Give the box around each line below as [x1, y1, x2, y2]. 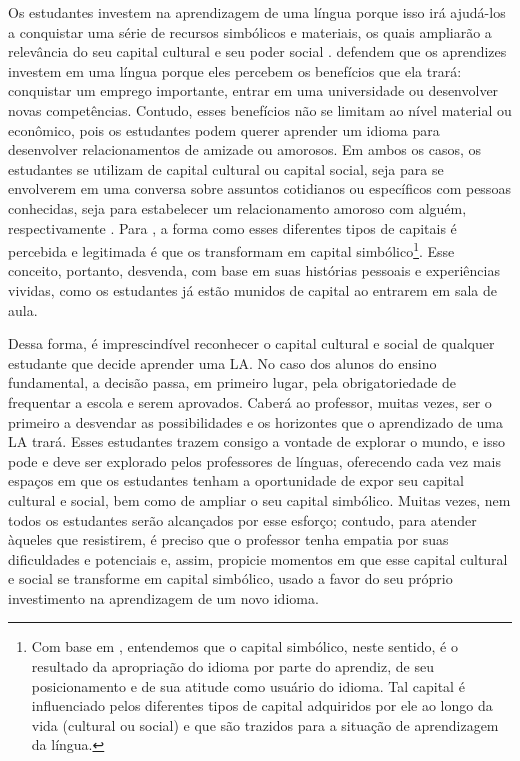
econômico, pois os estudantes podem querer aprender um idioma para [8, 119, 440, 140]
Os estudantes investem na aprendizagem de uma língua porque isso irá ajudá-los [8, 2, 506, 22]
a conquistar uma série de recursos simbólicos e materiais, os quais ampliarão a [8, 21, 492, 42]
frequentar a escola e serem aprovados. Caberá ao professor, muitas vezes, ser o [8, 391, 492, 412]
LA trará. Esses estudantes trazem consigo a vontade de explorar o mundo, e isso [8, 431, 505, 452]
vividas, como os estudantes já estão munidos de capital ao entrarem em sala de [8, 279, 497, 300]
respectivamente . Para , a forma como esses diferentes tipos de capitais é [8, 217, 457, 238]
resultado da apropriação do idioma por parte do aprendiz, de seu [31, 656, 434, 677]
